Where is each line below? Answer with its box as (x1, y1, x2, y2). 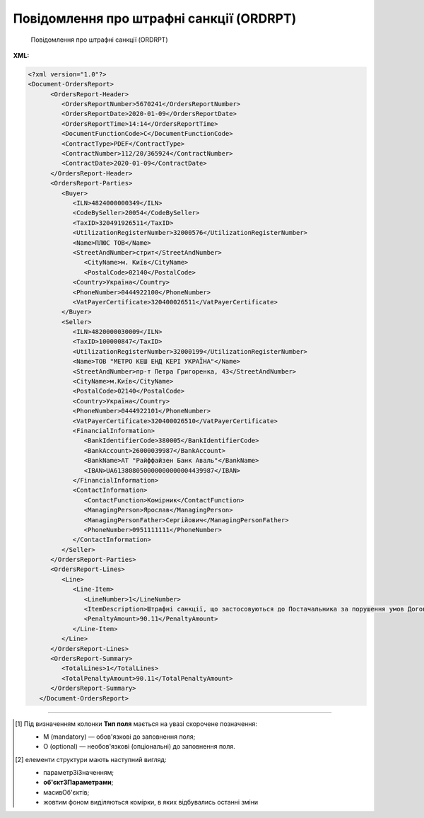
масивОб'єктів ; (43, 788, 90, 796)
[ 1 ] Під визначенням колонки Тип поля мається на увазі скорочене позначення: (15, 719, 258, 728)
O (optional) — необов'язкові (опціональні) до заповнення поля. (43, 742, 236, 751)
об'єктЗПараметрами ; (43, 778, 114, 787)
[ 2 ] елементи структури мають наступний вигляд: (15, 755, 167, 764)
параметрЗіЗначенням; (43, 768, 114, 777)
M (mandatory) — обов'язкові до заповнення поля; (43, 732, 196, 741)
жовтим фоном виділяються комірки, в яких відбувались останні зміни (43, 798, 259, 807)
